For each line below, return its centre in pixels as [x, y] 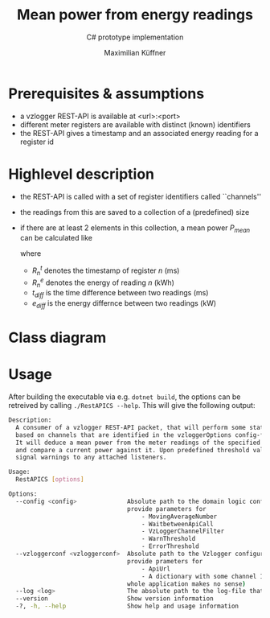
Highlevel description [82, 174]
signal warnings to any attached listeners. [91, 457]
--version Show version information [115, 599]
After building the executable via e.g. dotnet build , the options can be [125, 397]
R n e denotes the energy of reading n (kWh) [103, 282]
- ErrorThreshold [170, 546]
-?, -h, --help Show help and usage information [127, 606]
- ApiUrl [156, 569]
